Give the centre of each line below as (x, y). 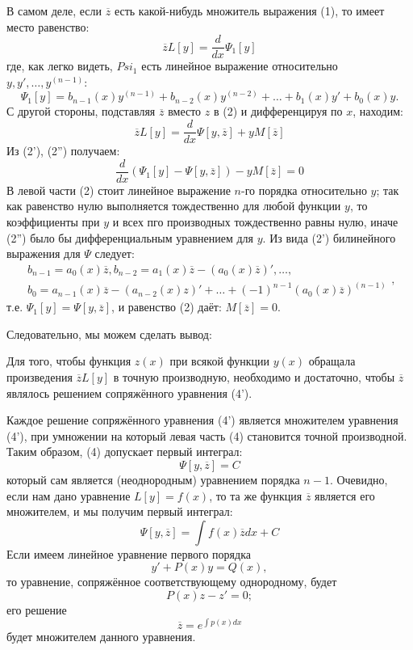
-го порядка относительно (304, 190)
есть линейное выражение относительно (240, 66)
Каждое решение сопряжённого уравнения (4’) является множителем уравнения (202, 420)
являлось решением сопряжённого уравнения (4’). (129, 393)
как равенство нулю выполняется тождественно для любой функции (174, 206)
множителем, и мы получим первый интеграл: (120, 511)
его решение (37, 609)
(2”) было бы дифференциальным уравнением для (130, 237)
